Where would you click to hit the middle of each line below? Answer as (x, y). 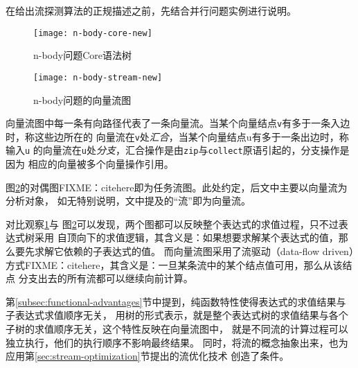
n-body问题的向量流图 (82, 99)
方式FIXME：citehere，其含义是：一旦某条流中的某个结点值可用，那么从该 (174, 264)
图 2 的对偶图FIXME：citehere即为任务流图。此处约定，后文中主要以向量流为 (177, 187)
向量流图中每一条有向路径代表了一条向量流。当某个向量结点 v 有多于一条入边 (178, 123)
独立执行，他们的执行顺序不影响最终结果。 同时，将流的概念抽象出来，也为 (177, 342)
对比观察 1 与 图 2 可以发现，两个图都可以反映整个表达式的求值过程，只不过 (172, 224)
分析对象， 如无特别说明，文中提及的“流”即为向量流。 (128, 201)
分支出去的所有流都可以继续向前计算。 (106, 278)
